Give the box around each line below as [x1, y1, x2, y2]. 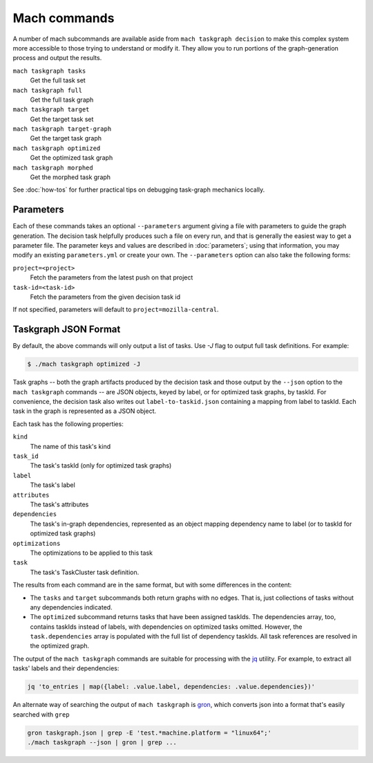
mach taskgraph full [12, 86, 83, 94]
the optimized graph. [30, 642, 90, 650]
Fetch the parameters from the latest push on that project [30, 273, 193, 282]
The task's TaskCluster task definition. [30, 568, 140, 576]
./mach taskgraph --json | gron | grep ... [27, 738, 178, 746]
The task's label [30, 481, 75, 489]
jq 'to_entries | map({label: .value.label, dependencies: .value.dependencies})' [27, 683, 316, 691]
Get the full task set [30, 76, 86, 84]
